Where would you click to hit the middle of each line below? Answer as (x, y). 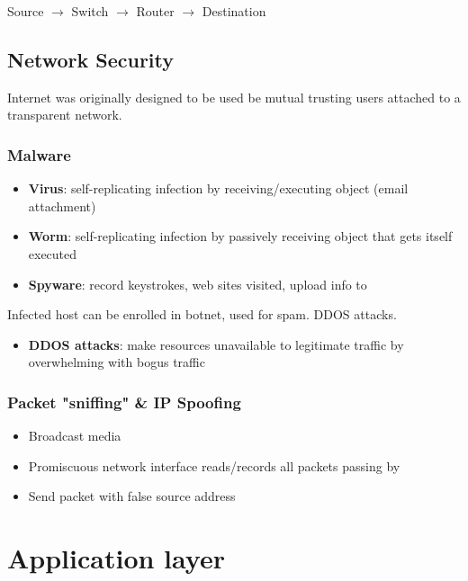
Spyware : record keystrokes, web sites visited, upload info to (198, 284)
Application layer (116, 558)
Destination (234, 11)
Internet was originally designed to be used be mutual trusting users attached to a (234, 97)
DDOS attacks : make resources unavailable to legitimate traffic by (216, 344)
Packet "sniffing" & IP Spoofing (124, 402)
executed (53, 253)
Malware (39, 154)
